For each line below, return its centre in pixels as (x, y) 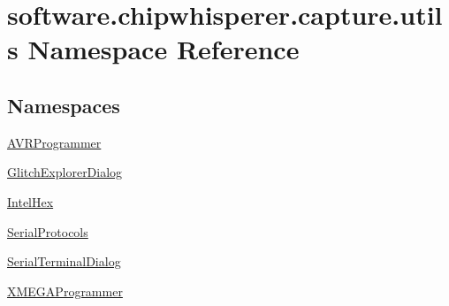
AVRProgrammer (54, 142)
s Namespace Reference (153, 49)
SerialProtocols (48, 231)
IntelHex (30, 201)
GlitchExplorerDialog (65, 172)
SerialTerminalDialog (64, 261)
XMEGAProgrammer (65, 291)
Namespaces (64, 105)
